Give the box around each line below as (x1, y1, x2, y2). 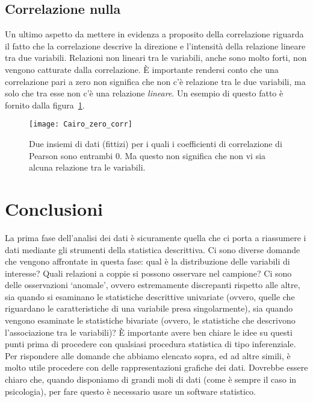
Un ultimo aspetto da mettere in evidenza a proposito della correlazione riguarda (5, 28, 304, 40)
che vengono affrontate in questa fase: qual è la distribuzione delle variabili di (5, 255, 290, 268)
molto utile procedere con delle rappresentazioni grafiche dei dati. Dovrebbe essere (5, 361, 308, 374)
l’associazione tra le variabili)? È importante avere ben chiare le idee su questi (5, 325, 293, 338)
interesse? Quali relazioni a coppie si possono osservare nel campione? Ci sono (5, 266, 292, 279)
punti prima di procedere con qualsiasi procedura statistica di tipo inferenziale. (5, 338, 296, 350)
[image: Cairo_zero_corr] (29, 120, 132, 129)
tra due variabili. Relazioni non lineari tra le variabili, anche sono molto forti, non (5, 51, 307, 64)
